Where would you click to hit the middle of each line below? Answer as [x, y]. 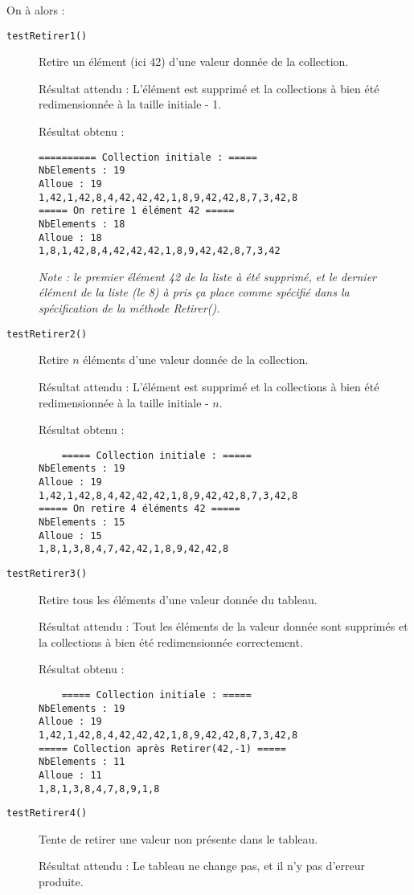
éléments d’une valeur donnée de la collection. [196, 360]
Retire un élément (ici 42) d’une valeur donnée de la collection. [194, 61]
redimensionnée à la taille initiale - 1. [130, 104]
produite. [61, 882]
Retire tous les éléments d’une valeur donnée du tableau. [178, 599]
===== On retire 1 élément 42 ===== [137, 211]
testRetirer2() [47, 334]
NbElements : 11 [82, 762]
